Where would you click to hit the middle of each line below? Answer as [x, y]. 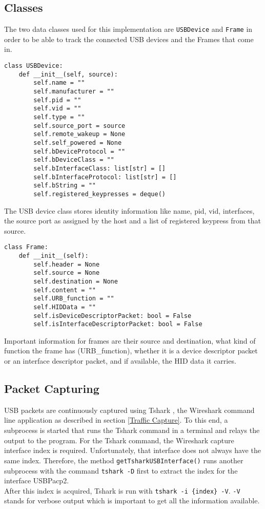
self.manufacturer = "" [74, 92]
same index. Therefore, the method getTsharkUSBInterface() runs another [124, 460]
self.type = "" [59, 117]
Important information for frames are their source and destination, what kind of [130, 340]
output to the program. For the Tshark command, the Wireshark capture [119, 440]
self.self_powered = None [78, 143]
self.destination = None [76, 281]
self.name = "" [59, 83]
